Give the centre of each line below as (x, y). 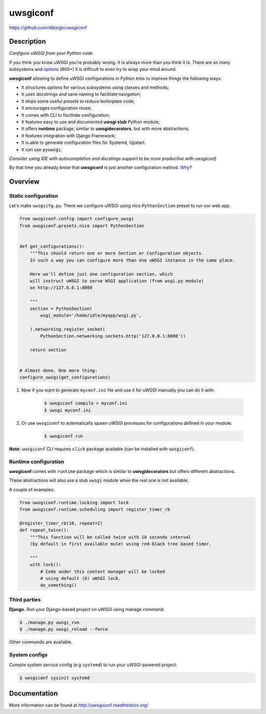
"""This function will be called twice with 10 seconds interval (110, 537)
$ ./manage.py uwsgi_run (50, 623)
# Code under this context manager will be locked (102, 571)
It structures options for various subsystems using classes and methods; (95, 87)
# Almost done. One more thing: (59, 371)
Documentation (33, 693)
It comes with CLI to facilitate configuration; (66, 115)
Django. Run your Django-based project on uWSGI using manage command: (87, 610)
